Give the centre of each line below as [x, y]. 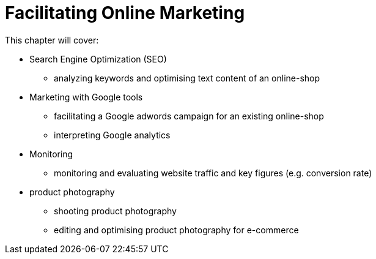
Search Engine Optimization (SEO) [98, 59]
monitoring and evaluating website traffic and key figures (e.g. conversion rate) [213, 173]
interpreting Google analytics [112, 135]
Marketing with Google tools [86, 97]
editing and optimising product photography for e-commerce [176, 230]
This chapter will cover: [52, 40]
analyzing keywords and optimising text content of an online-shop [187, 78]
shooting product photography [115, 211]
